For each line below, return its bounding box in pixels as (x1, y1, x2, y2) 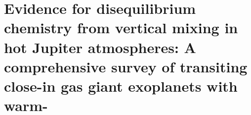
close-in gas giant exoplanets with (4, 75, 238, 96)
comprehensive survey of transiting (4, 56, 248, 76)
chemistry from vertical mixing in (4, 17, 238, 38)
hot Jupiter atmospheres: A (4, 37, 196, 57)
